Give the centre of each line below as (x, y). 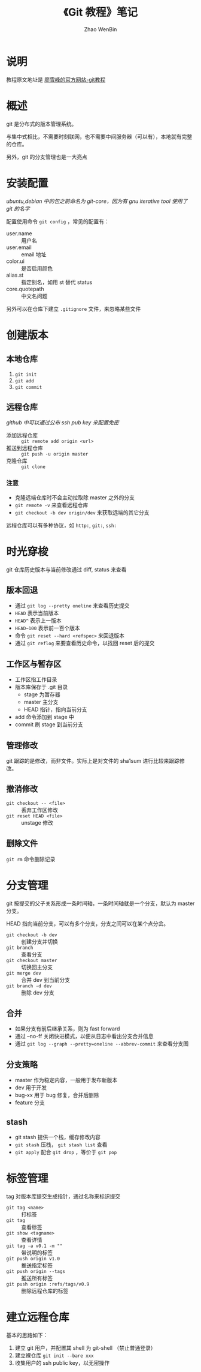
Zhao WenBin (100, 29)
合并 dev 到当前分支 (46, 979)
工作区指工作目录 (36, 679)
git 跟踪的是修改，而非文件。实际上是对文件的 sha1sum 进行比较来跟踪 (93, 761)
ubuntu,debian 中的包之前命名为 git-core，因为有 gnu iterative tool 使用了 (97, 201)
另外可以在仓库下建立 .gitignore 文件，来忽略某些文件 (74, 308)
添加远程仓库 (22, 435)
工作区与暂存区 (34, 664)
